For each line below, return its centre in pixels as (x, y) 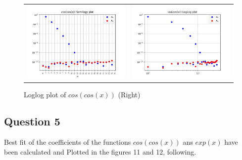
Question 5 (32, 121)
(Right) (129, 95)
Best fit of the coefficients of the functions (68, 142)
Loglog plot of (45, 95)
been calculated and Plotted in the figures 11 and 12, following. (100, 151)
